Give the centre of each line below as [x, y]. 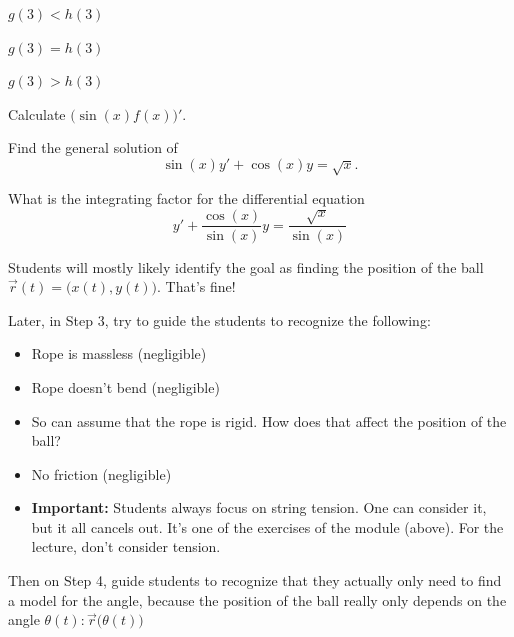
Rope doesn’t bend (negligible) [125, 386]
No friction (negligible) [101, 473]
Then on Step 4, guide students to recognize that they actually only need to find [255, 580]
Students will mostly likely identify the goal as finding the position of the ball [246, 266]
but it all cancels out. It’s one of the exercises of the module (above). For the [267, 526]
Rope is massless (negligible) [119, 353]
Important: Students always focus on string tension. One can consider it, [259, 507]
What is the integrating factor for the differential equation [186, 198]
